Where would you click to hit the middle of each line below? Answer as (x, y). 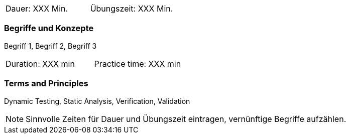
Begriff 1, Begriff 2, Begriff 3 (50, 46)
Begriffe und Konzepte (49, 28)
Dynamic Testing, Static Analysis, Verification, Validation (97, 101)
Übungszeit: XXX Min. (132, 9)
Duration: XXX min (40, 63)
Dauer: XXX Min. (37, 9)
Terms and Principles (46, 84)
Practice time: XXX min (138, 63)
